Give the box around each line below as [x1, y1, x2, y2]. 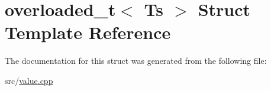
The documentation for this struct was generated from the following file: [5, 54, 267, 67]
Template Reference [5, 20, 171, 44]
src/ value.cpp [5, 74, 53, 86]
